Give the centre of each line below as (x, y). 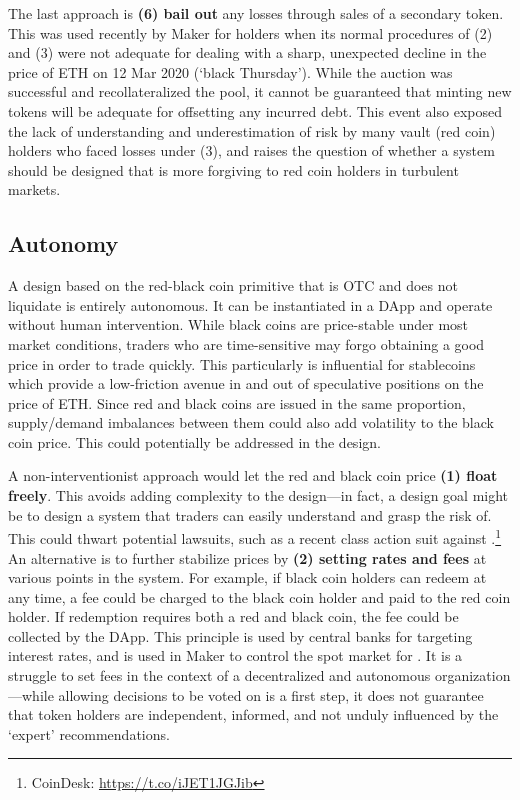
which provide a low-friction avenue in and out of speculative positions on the (246, 383)
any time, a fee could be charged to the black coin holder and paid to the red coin (259, 596)
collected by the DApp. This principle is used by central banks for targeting (240, 635)
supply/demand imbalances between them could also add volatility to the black (251, 422)
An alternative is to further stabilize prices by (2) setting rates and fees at (247, 557)
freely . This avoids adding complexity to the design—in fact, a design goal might (258, 495)
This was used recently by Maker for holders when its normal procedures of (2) (250, 32)
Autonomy (63, 243)
